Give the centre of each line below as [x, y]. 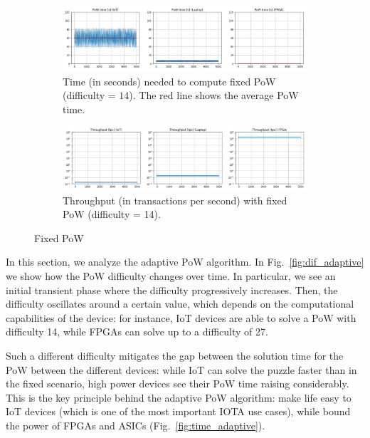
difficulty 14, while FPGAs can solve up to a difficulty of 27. [137, 332]
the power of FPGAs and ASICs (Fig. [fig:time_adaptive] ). [136, 426]
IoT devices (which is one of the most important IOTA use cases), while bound [178, 411]
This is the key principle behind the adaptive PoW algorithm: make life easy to [179, 397]
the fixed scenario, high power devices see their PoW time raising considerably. [178, 384]
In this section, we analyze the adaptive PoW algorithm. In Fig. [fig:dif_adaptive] [185, 262]
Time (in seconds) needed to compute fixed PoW [169, 81]
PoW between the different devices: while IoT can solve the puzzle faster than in [181, 369]
